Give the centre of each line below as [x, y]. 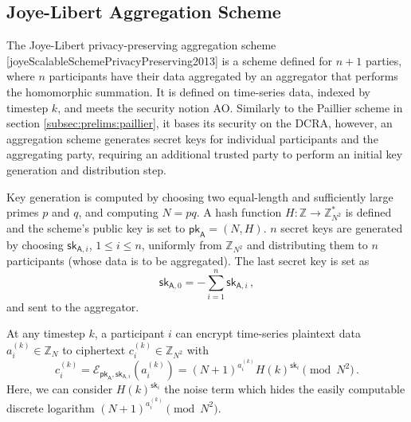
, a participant [129, 333]
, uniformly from [182, 244]
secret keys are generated [342, 227]
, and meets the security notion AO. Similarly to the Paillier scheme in [230, 107]
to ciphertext [94, 349]
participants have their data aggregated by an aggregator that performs [223, 76]
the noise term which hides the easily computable [285, 389]
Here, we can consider [60, 389]
